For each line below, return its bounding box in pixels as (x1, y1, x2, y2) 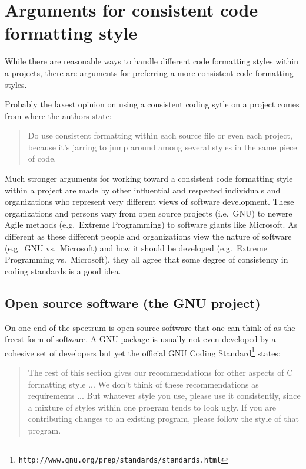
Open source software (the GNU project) (5, 293, 261, 311)
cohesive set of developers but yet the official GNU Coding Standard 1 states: (5, 345, 281, 359)
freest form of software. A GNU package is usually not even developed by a (5, 333, 276, 345)
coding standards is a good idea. (5, 264, 121, 277)
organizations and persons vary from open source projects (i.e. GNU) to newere (5, 206, 292, 219)
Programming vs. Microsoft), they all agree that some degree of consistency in (5, 253, 288, 265)
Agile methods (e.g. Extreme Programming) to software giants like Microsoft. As (5, 218, 298, 231)
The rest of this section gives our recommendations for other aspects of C (28, 366, 293, 379)
